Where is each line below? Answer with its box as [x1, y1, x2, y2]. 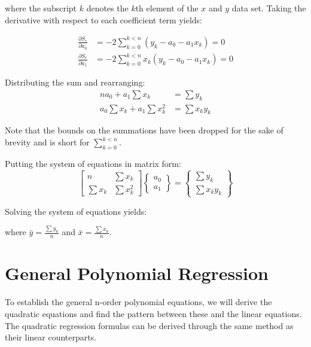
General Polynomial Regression [5, 261, 269, 285]
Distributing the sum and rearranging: [5, 76, 145, 89]
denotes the [86, 2, 129, 14]
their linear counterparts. [5, 331, 97, 343]
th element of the [135, 2, 199, 14]
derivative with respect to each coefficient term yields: [5, 13, 202, 26]
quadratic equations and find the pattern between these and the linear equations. [5, 308, 302, 319]
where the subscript [5, 2, 77, 14]
